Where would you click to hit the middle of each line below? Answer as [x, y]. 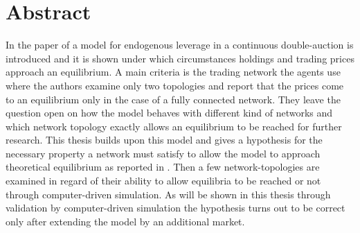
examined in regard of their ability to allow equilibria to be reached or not [163, 181]
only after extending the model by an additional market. [125, 221]
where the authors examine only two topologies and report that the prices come [175, 85]
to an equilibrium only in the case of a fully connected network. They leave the [173, 99]
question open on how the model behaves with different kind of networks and [169, 113]
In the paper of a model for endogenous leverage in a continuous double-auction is [180, 45]
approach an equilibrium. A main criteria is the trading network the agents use [173, 72]
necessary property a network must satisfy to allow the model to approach [163, 153]
